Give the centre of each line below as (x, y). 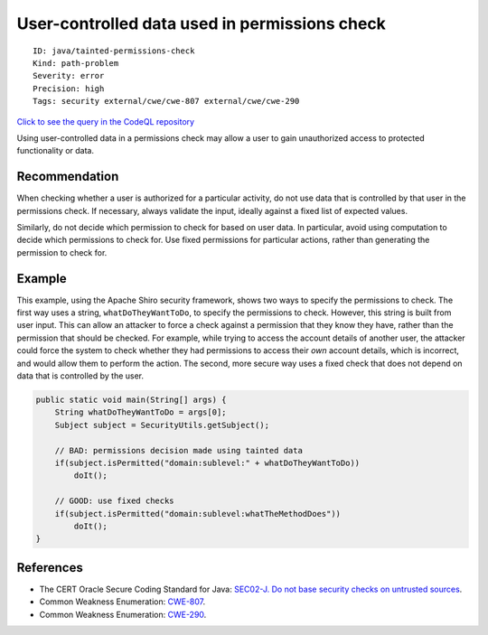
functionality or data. (56, 151)
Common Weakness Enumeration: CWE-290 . (123, 614)
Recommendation (68, 177)
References (50, 568)
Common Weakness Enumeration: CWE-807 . (122, 602)
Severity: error (69, 76)
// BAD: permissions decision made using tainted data (178, 450)
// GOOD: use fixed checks (115, 501)
